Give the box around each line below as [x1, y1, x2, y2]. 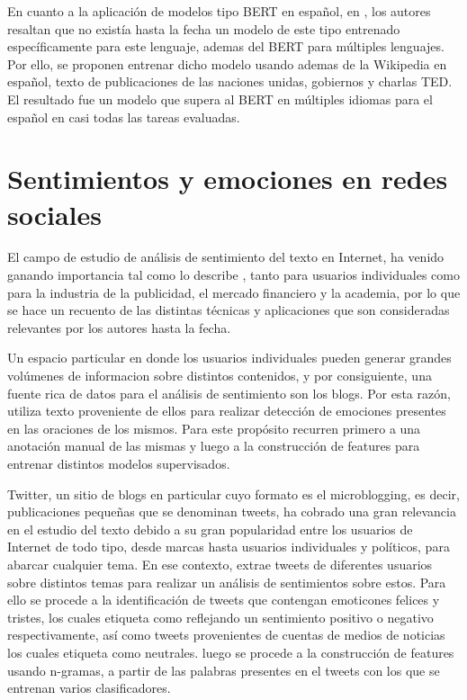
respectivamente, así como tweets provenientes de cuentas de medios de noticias [7, 625, 445, 644]
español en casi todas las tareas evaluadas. [7, 107, 240, 126]
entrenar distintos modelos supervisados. [7, 454, 230, 472]
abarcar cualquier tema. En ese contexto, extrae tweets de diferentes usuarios [7, 554, 433, 573]
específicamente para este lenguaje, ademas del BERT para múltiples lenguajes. [7, 37, 445, 56]
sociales [7, 195, 103, 232]
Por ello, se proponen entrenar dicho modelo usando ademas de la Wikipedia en [7, 54, 447, 73]
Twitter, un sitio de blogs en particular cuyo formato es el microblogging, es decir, [7, 484, 460, 503]
